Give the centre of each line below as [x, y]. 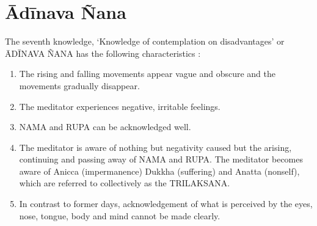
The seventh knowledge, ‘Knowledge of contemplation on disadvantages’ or [145, 41]
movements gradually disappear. [79, 85]
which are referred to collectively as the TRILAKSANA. [125, 183]
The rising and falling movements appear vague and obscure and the [147, 74]
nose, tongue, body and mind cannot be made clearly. [120, 215]
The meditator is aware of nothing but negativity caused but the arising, [155, 147]
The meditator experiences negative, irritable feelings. [120, 106]
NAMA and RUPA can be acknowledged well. [105, 127]
